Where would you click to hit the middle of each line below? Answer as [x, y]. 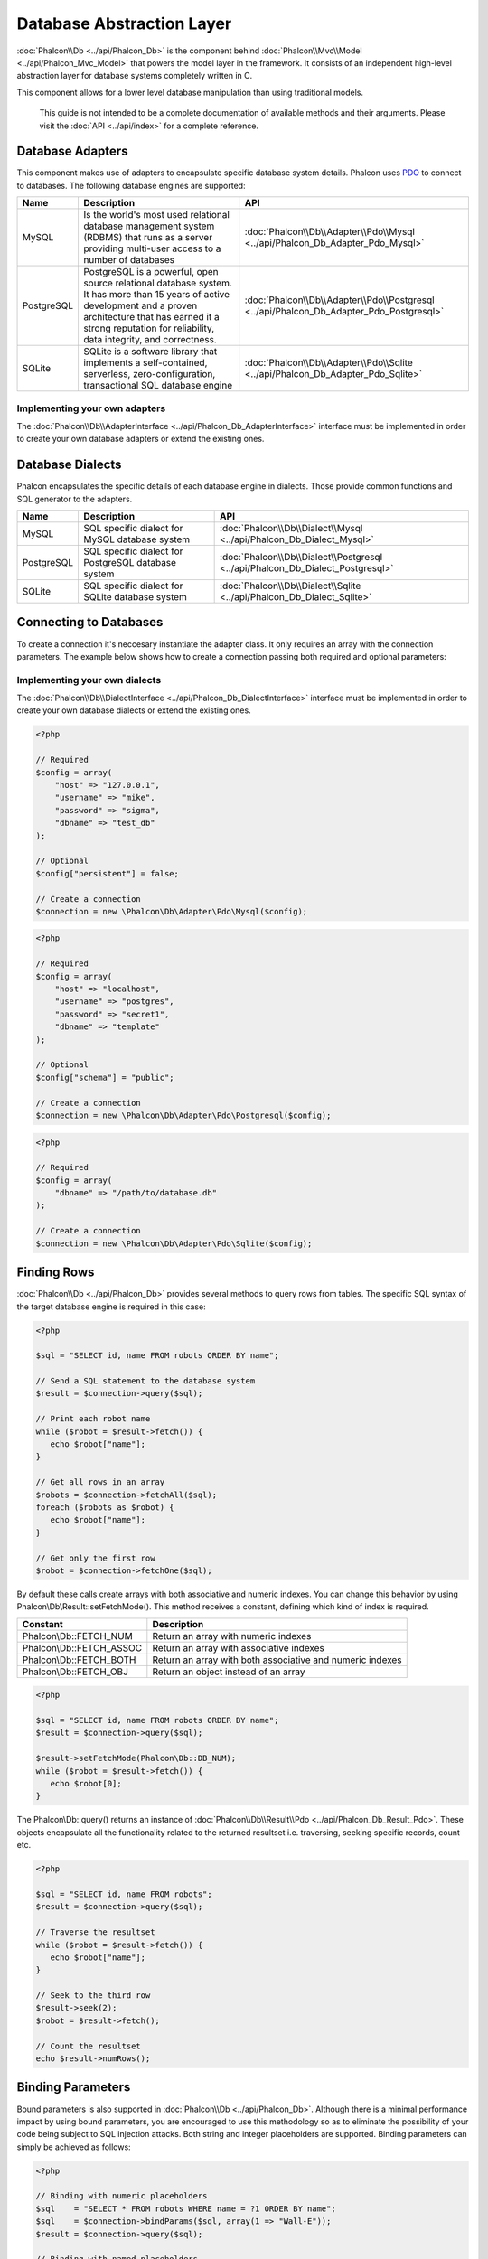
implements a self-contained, [145, 363]
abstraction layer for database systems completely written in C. [135, 76]
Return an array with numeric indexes [232, 1636]
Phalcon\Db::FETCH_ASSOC [82, 1647]
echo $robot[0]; [86, 1784]
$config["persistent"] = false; [108, 873]
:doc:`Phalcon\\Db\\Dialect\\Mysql [291, 529]
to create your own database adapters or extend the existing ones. [141, 439]
